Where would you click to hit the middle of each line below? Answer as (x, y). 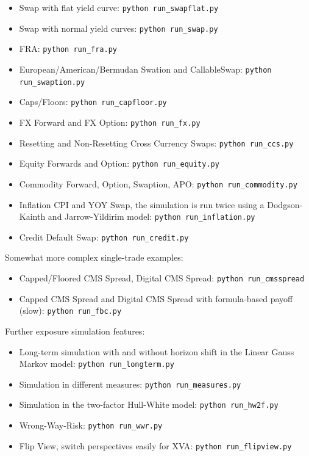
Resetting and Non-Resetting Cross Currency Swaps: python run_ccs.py (156, 143)
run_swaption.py (52, 82)
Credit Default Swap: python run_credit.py (104, 237)
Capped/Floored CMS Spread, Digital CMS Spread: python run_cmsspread (162, 278)
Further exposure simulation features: (75, 331)
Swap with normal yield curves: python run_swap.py (119, 28)
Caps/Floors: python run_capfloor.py (93, 102)
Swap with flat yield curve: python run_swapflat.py (119, 7)
